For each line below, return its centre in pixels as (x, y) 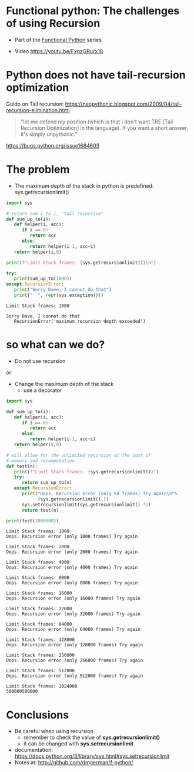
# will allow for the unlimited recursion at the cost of (78, 455)
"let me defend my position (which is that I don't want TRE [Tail (97, 122)
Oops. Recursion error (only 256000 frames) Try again (75, 660)
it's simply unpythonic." (49, 134)
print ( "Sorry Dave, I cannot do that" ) (63, 290)
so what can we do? (56, 345)
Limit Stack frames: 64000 (39, 624)
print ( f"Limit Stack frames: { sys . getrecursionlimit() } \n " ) (81, 263)
